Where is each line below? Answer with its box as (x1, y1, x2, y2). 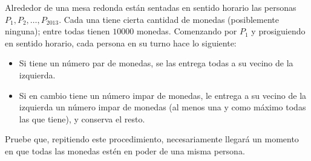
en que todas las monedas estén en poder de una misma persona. (5, 144, 245, 157)
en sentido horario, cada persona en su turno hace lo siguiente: (5, 36, 237, 49)
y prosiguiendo (251, 25, 306, 37)
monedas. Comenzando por (136, 25, 237, 37)
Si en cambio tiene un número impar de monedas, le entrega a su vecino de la (19, 89, 307, 101)
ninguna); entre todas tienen (5, 25, 110, 37)
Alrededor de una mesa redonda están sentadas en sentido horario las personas (5, 1, 296, 13)
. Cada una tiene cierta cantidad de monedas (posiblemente (59, 13, 279, 25)
